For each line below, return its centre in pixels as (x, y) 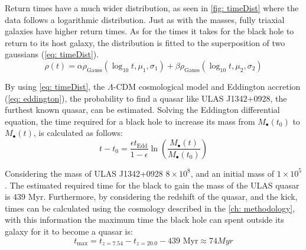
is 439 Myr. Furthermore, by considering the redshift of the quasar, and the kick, (151, 197)
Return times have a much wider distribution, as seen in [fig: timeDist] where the (152, 8)
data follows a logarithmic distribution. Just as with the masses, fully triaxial (145, 19)
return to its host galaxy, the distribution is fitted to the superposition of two (145, 42)
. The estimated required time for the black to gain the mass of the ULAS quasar (152, 185)
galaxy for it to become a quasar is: (69, 231)
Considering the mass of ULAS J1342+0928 (84, 173)
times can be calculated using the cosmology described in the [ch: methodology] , (150, 208)
